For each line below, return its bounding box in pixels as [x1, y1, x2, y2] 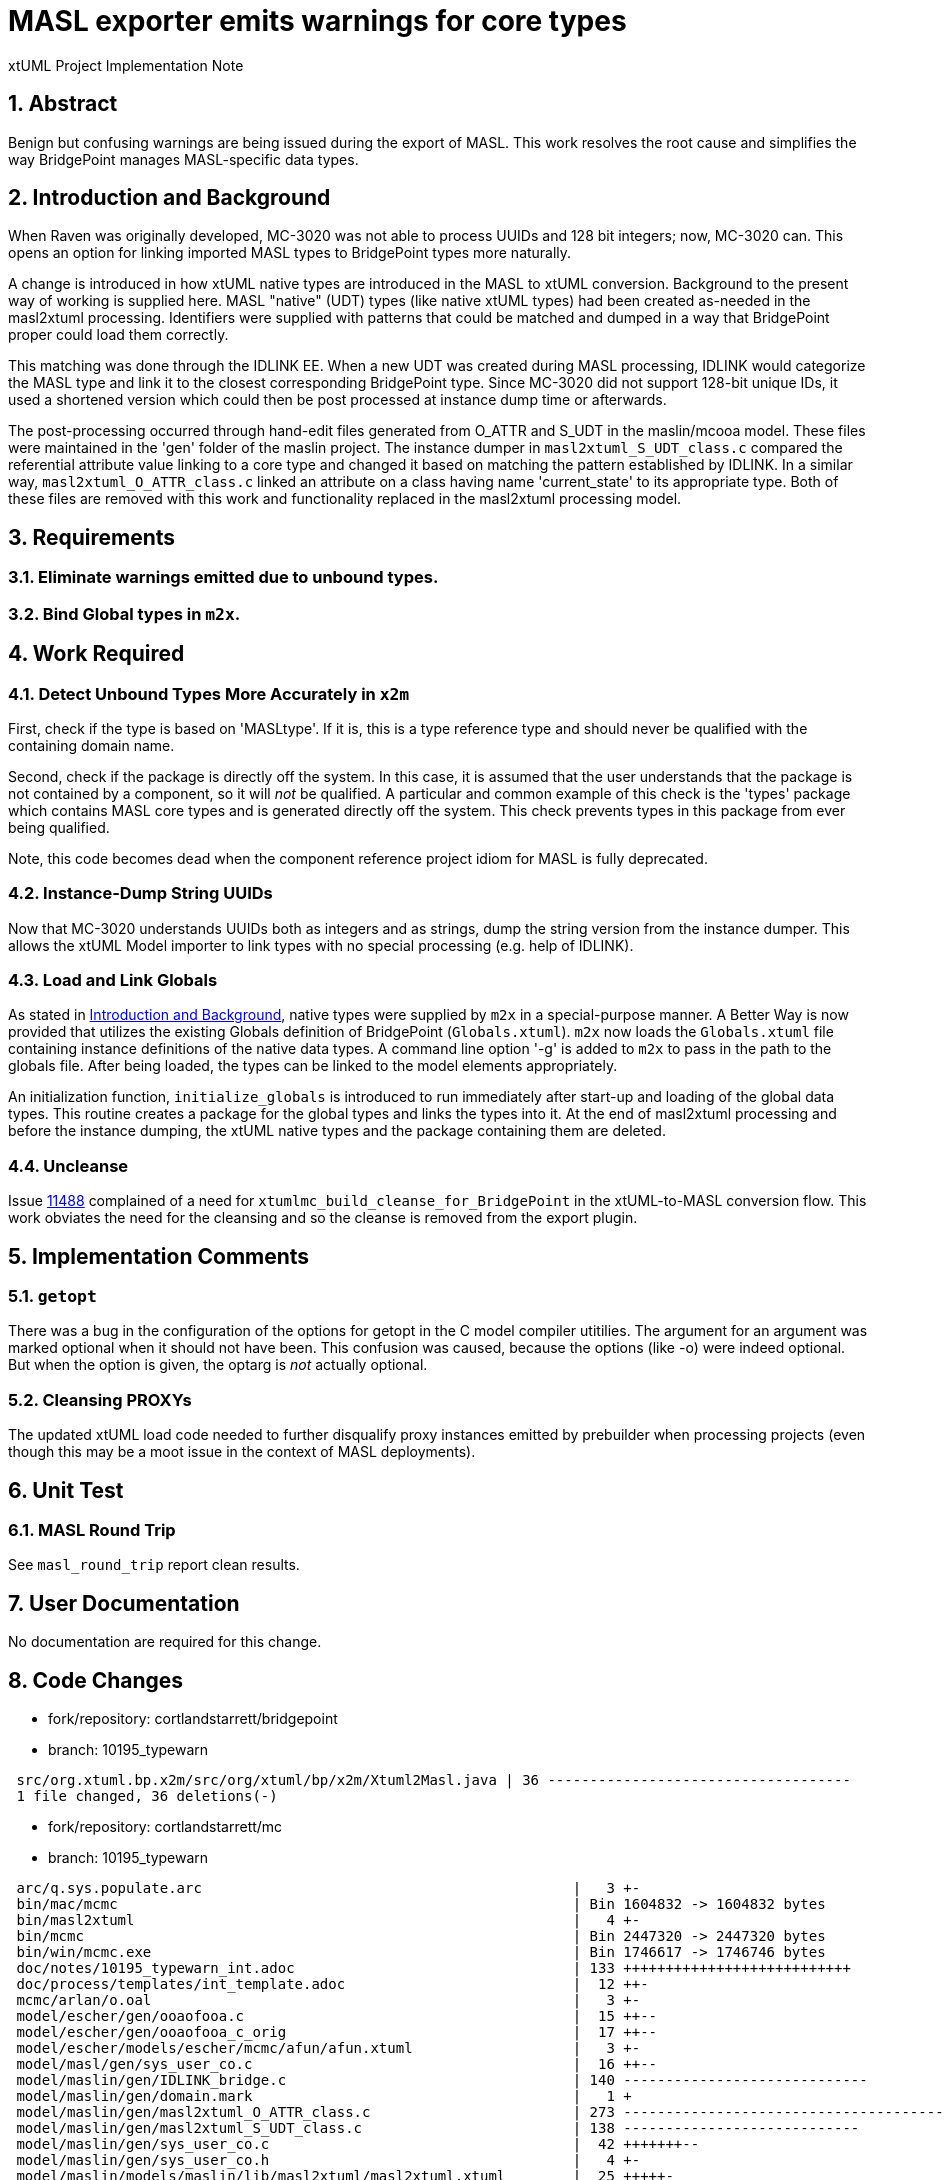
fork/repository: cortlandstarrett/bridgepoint [48, 1710, 338, 1727]
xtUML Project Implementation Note [8, 56, 244, 74]
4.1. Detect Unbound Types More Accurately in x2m [8, 683, 410, 704]
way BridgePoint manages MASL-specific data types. [8, 150, 359, 168]
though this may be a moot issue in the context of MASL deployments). [8, 1443, 476, 1461]
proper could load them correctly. [8, 326, 229, 344]
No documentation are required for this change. [8, 1633, 322, 1651]
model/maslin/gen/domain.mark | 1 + [16, 2088, 632, 2104]
